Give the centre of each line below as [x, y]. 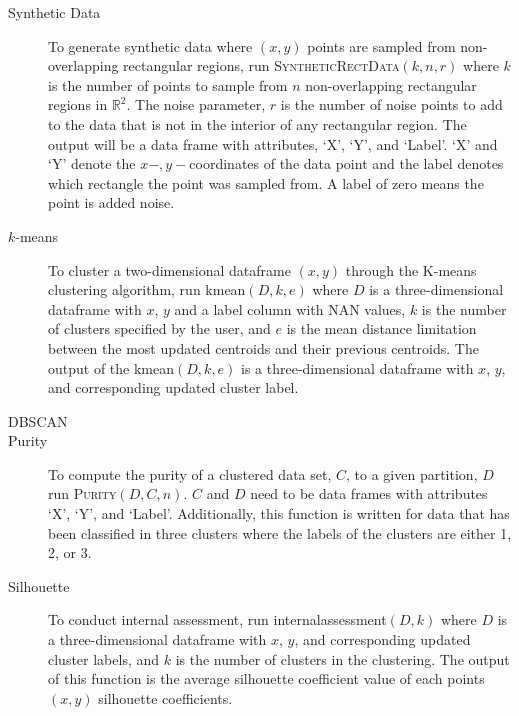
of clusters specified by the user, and [159, 328]
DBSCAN [38, 420]
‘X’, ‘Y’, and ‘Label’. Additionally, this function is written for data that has [279, 513]
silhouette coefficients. [165, 697]
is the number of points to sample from [168, 84]
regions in [78, 104]
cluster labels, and [104, 658]
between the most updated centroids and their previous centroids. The [263, 347]
